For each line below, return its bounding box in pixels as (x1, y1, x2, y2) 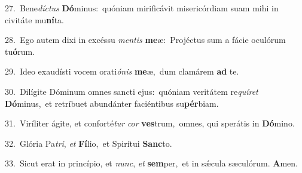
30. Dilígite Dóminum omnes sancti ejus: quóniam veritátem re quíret (5, 85, 258, 97)
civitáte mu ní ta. (5, 13, 64, 26)
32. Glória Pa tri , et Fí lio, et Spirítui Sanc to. (5, 137, 172, 149)
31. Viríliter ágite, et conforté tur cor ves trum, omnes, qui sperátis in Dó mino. (5, 117, 295, 129)
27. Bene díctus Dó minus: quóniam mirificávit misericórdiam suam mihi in (5, 2, 279, 14)
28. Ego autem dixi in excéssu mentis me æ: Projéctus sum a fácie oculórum (5, 33, 286, 46)
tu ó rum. (5, 45, 35, 57)
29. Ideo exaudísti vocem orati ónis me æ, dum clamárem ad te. (5, 65, 239, 78)
